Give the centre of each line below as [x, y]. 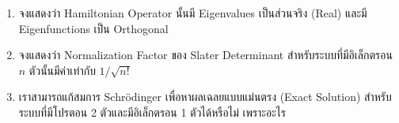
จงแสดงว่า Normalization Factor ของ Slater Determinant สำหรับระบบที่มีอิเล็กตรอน [205, 55]
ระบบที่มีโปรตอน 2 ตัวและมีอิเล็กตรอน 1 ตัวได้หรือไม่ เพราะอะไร [152, 112]
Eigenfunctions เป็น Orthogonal [93, 28]
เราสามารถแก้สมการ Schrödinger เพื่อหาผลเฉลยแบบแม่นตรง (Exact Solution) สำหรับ [205, 97]
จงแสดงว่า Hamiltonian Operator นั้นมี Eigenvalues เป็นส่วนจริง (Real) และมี [193, 13]
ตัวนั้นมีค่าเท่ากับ [62, 70]
